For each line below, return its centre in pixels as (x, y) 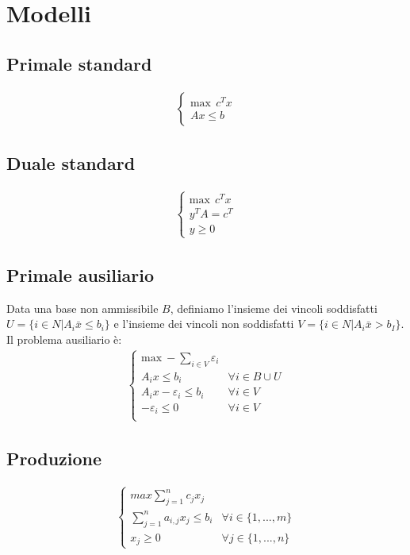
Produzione (54, 458)
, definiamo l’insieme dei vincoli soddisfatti (274, 308)
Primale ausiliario (80, 274)
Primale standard (79, 63)
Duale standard (71, 163)
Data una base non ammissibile (82, 308)
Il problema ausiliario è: (64, 339)
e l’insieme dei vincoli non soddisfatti (204, 324)
